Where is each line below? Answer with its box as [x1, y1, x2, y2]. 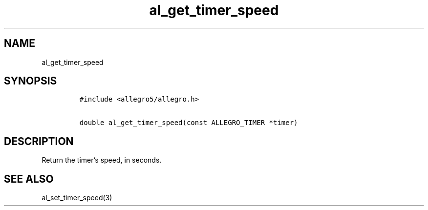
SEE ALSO [4, 172, 54, 185]
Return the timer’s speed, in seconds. [42, 156, 162, 165]
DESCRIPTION [4, 135, 74, 147]
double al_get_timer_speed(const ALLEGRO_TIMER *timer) [79, 119, 298, 127]
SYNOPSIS [4, 75, 57, 87]
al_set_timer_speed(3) [42, 193, 112, 202]
